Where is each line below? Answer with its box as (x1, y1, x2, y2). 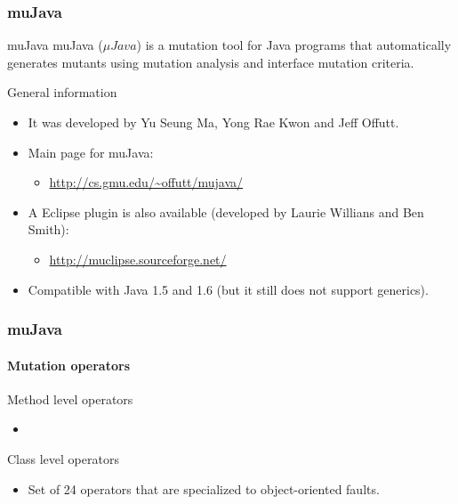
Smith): (28, 220, 69, 239)
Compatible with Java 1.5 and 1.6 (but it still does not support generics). (28, 280, 429, 298)
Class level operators (7, 449, 119, 467)
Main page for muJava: (28, 142, 154, 161)
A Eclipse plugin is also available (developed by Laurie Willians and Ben (28, 202, 424, 221)
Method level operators (7, 389, 133, 408)
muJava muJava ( (7, 36, 103, 54)
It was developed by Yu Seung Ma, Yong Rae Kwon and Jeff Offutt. (28, 113, 399, 131)
